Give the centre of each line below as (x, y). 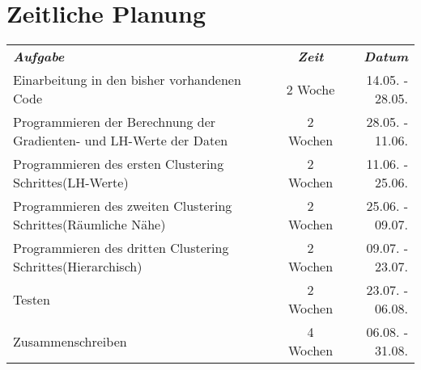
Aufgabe (39, 57)
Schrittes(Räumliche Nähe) (89, 225)
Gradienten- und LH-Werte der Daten (121, 141)
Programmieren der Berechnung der (115, 122)
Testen (32, 299)
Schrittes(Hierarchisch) (78, 267)
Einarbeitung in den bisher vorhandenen (127, 80)
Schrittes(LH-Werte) (71, 183)
